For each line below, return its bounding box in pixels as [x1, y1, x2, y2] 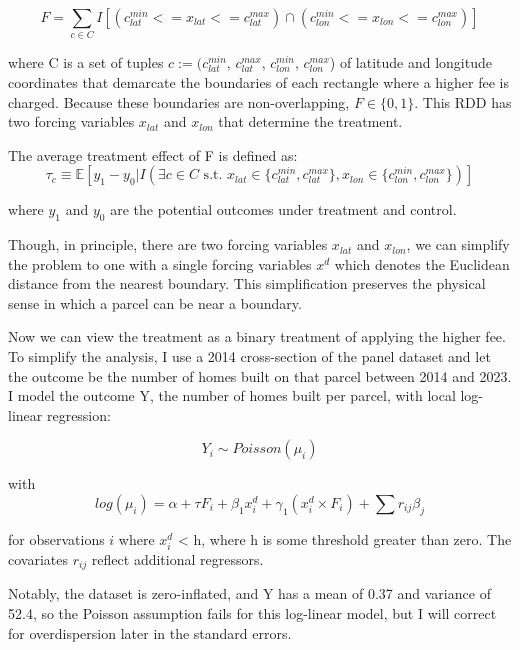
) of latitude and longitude [329, 52, 492, 73]
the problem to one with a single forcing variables [8, 253, 312, 274]
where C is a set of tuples [8, 52, 164, 73]
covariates [8, 548, 68, 569]
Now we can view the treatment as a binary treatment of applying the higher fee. [8, 326, 506, 347]
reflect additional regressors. [91, 548, 264, 569]
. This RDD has [414, 91, 512, 112]
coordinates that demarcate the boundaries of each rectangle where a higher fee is [8, 71, 509, 92]
